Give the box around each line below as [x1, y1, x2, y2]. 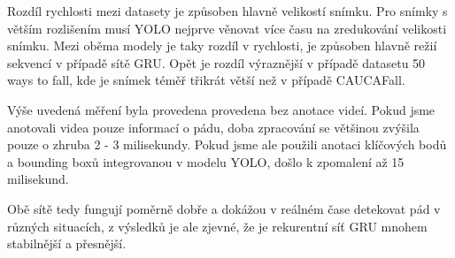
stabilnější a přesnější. [7, 234, 127, 253]
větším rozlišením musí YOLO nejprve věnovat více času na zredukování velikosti [7, 19, 447, 37]
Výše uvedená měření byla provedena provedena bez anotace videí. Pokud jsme [7, 100, 436, 118]
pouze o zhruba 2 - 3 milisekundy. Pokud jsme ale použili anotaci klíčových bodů [7, 135, 447, 154]
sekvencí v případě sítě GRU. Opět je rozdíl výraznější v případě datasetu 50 [7, 53, 426, 72]
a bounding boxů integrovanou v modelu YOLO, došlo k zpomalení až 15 [7, 152, 405, 171]
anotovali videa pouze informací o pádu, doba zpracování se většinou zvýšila [7, 118, 420, 136]
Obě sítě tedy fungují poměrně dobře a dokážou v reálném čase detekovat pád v [7, 199, 441, 217]
